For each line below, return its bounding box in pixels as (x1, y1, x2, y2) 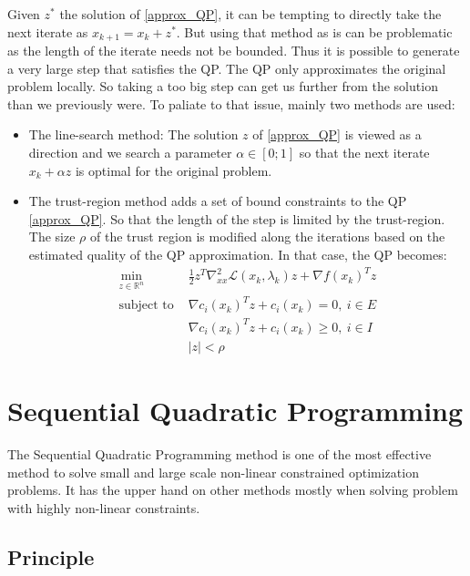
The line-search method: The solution (28, 125, 239, 144)
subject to (118, 299, 174, 313)
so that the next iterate (299, 143, 430, 162)
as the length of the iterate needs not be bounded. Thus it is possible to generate (7, 41, 460, 60)
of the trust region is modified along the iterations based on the (89, 227, 445, 246)
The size (28, 227, 76, 246)
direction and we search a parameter (28, 143, 232, 162)
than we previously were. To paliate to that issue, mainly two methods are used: (7, 94, 455, 113)
